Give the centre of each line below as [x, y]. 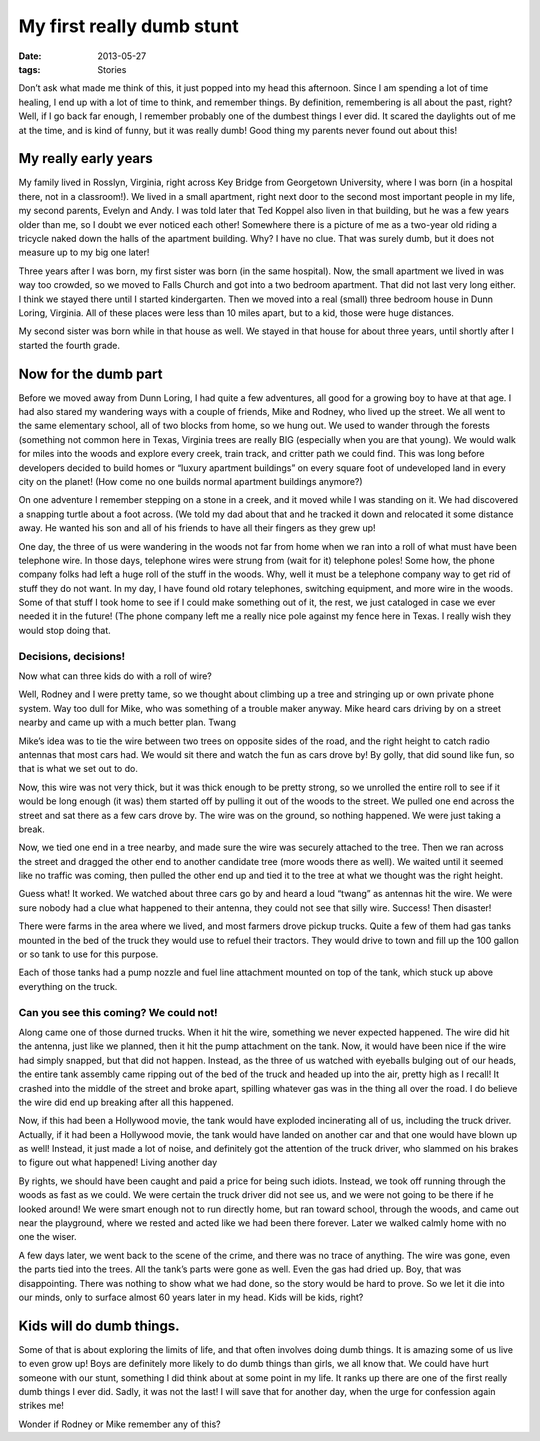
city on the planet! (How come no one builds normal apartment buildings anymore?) [191, 481]
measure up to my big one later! [84, 252]
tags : [29, 69]
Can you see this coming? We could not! [118, 1012]
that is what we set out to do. [78, 769]
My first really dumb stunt [128, 26]
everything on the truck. [68, 986]
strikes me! [41, 1406]
